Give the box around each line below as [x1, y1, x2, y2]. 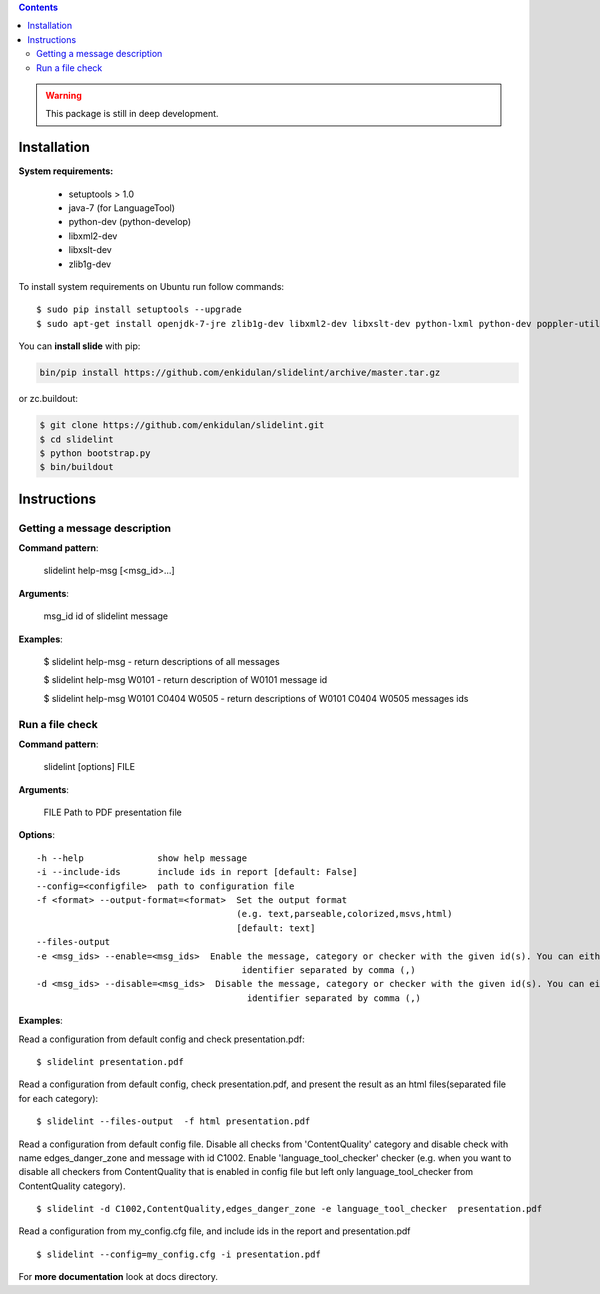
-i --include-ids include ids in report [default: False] [36, 866, 359, 878]
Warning [45, 89, 82, 101]
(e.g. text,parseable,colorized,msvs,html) [236, 908, 453, 920]
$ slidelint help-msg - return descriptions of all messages [43, 655, 280, 667]
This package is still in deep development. [45, 108, 219, 120]
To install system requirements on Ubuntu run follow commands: [18, 280, 285, 292]
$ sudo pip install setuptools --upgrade [36, 304, 242, 315]
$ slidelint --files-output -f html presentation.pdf [36, 1116, 311, 1127]
